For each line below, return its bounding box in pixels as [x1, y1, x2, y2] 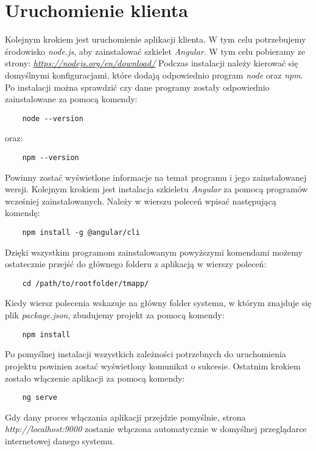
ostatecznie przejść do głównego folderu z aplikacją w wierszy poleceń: [5, 257, 267, 270]
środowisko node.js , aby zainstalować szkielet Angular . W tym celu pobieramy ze [5, 44, 306, 57]
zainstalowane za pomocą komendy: [5, 93, 138, 105]
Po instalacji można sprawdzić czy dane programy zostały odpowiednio [5, 80, 270, 93]
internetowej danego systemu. [5, 434, 114, 447]
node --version [22, 114, 83, 123]
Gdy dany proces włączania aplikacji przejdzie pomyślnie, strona [5, 410, 246, 423]
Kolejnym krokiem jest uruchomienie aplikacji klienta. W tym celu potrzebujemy [5, 33, 306, 46]
